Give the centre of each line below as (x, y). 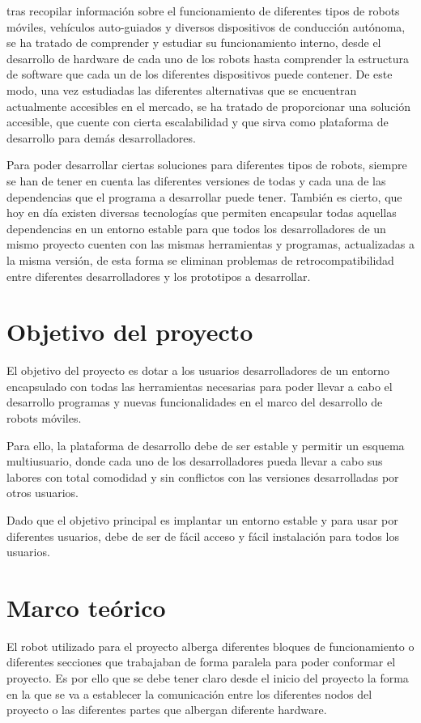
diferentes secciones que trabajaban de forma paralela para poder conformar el (201, 662)
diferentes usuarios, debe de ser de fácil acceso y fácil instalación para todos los (203, 536)
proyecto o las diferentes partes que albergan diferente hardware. (167, 710)
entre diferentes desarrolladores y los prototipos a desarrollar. (159, 276)
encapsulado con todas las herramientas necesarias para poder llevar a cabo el (200, 386)
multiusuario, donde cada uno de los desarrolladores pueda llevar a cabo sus (195, 461)
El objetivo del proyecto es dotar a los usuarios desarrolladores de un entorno (198, 370)
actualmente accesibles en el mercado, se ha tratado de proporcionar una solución (209, 106)
